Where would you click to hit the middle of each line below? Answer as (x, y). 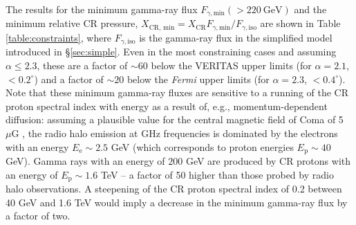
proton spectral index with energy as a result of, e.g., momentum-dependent (167, 106)
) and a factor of (69, 79)
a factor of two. (38, 216)
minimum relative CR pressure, (72, 23)
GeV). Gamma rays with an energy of (85, 160)
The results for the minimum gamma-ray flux (102, 9)
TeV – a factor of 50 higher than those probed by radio (217, 174)
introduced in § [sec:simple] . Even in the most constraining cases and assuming (171, 52)
